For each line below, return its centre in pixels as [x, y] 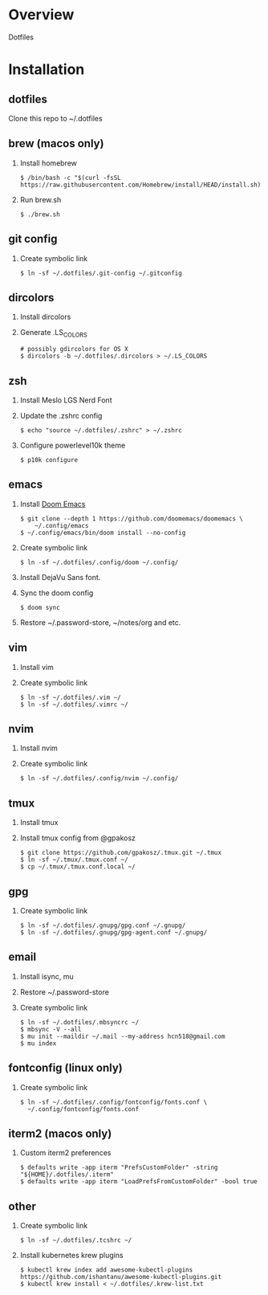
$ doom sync [40, 607]
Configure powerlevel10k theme [73, 445]
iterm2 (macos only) [60, 1134]
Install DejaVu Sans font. [60, 577]
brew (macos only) [56, 143]
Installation [47, 69]
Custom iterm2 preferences [65, 1153]
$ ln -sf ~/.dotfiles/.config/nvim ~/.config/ [99, 778]
